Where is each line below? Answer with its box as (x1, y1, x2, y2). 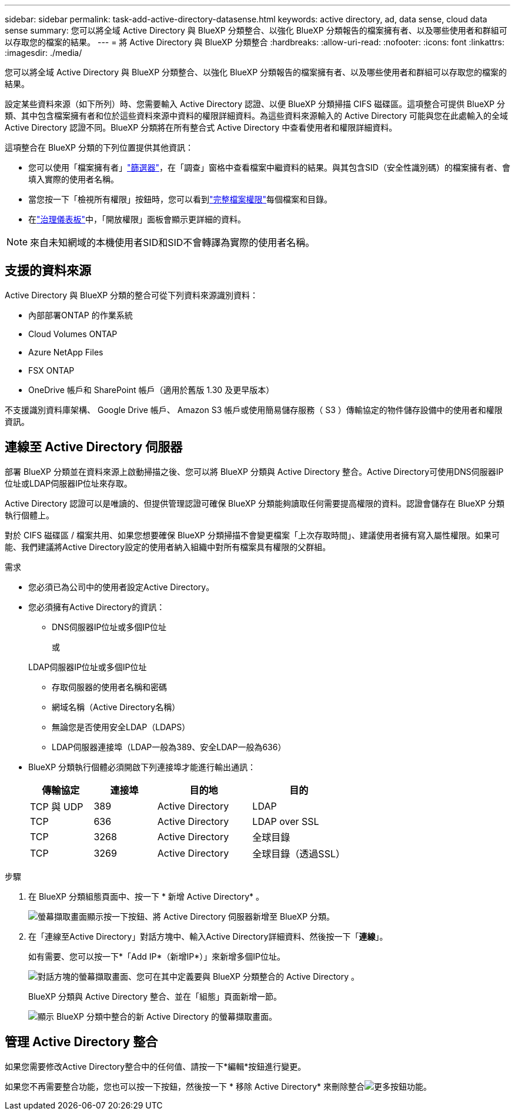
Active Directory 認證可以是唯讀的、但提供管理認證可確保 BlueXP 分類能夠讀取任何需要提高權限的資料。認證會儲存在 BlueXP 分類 (5, 498, 505, 508)
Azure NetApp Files (28, 347, 103, 357)
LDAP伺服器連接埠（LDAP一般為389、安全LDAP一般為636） (52, 741, 286, 752)
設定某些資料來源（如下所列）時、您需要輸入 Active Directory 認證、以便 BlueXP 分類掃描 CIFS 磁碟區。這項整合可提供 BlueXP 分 (5, 99, 506, 109)
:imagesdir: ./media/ (5, 48, 82, 58)
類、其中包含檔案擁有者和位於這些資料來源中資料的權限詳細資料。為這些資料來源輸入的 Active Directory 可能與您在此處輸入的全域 (5, 111, 509, 121)
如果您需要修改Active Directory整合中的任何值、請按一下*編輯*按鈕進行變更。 (5, 1061, 306, 1071)
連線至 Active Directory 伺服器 (5, 440, 183, 455)
